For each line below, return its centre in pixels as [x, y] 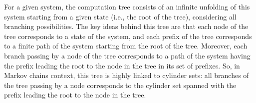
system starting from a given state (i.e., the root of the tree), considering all [120, 16]
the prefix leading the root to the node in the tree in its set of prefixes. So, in [122, 65]
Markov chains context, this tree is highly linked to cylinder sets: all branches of [127, 75]
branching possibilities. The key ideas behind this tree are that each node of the [126, 26]
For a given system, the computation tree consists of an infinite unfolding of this [127, 6]
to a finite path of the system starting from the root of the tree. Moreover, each [126, 46]
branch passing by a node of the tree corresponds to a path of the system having [127, 55]
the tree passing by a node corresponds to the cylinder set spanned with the [120, 85]
